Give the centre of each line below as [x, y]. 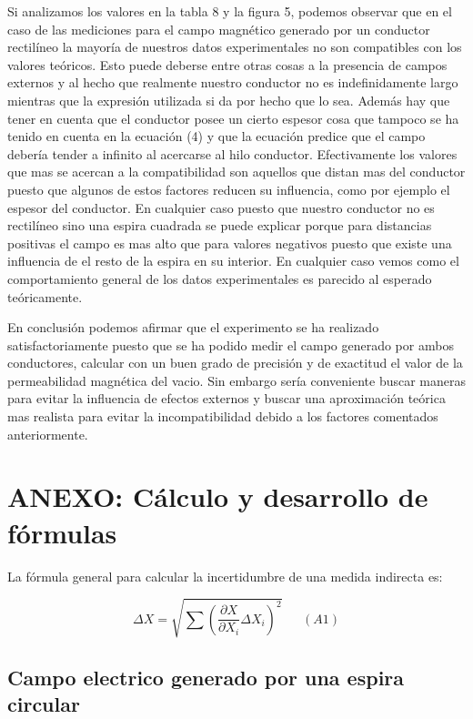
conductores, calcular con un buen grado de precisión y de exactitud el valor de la [235, 363]
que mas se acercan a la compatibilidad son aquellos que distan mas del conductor [236, 172]
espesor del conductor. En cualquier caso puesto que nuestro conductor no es [221, 207]
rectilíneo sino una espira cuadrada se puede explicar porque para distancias [220, 225]
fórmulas [62, 532]
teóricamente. [45, 296]
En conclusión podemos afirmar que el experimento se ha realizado [193, 327]
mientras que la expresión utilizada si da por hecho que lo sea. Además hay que [229, 100]
